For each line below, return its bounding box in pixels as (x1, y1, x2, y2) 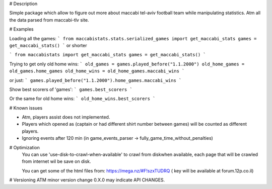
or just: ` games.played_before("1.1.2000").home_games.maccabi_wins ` (9, 77, 182, 83)
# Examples (9, 26, 34, 32)
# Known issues (9, 105, 43, 111)
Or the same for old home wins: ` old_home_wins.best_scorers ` (9, 96, 156, 102)
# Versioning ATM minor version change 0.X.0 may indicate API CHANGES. (9, 177, 165, 183)
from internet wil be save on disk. (22, 158, 91, 164)
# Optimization (9, 144, 40, 150)
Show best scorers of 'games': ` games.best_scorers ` (9, 86, 133, 92)
